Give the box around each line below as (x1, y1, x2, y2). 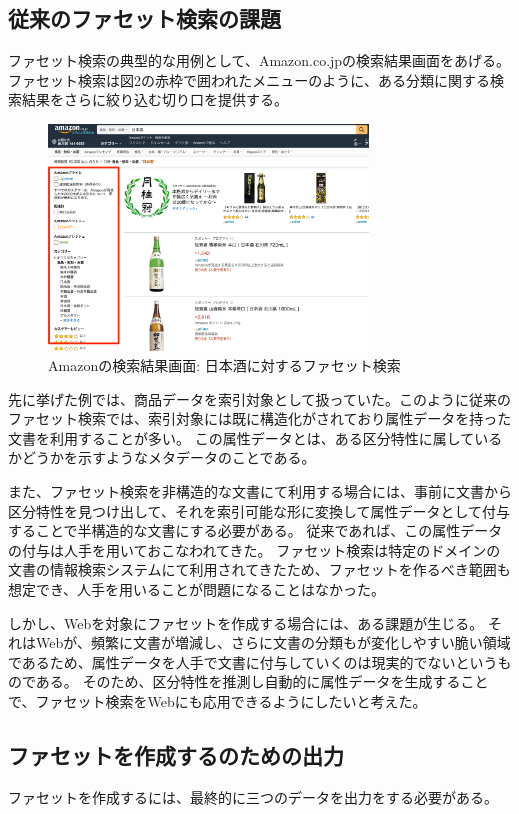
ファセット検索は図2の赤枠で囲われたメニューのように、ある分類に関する (8, 69, 490, 90)
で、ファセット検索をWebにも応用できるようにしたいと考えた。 (8, 690, 427, 711)
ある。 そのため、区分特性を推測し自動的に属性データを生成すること (35, 671, 489, 692)
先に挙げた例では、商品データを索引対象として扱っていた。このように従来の (8, 388, 511, 409)
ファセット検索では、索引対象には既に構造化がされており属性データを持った (8, 408, 512, 429)
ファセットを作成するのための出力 (8, 739, 344, 770)
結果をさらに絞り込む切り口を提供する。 (21, 89, 288, 110)
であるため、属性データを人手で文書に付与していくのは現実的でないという (8, 651, 498, 672)
